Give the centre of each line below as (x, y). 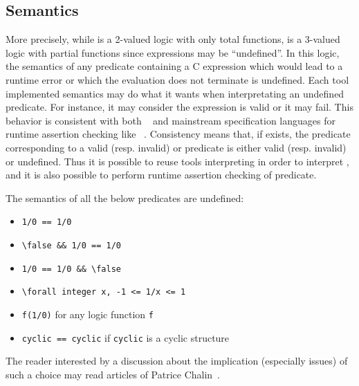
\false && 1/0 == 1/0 (71, 245)
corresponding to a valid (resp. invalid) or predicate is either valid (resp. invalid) (176, 147)
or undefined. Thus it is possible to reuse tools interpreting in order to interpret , (177, 161)
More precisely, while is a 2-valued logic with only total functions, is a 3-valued (173, 39)
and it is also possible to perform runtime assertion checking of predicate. (161, 175)
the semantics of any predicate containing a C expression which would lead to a (174, 66)
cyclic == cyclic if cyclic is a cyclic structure (126, 337)
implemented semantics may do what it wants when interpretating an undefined (175, 93)
